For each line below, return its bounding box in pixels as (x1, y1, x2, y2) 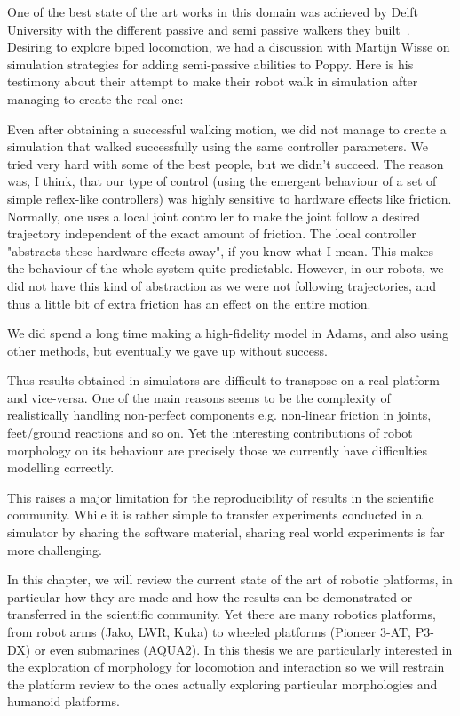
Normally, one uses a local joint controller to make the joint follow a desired (7, 206, 421, 225)
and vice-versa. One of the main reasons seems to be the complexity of (7, 388, 391, 406)
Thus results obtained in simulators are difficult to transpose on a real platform (7, 371, 440, 390)
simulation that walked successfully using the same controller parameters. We (7, 137, 428, 156)
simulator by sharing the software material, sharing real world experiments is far (7, 523, 445, 542)
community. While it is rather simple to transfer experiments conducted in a (7, 505, 423, 524)
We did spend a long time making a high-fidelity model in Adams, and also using (7, 324, 448, 342)
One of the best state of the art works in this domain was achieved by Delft (7, 3, 419, 20)
